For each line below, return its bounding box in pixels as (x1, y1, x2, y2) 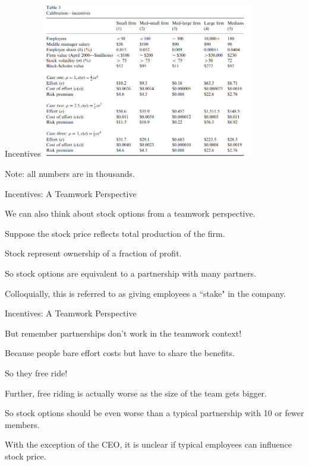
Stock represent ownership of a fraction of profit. (5, 247, 182, 259)
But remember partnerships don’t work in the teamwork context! (5, 326, 242, 339)
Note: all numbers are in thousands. (5, 167, 135, 179)
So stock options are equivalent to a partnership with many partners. (5, 267, 256, 279)
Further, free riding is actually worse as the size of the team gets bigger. (5, 386, 267, 399)
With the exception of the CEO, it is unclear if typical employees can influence (5, 438, 292, 451)
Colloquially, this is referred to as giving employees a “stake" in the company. (5, 287, 286, 299)
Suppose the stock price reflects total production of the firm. (5, 227, 225, 239)
